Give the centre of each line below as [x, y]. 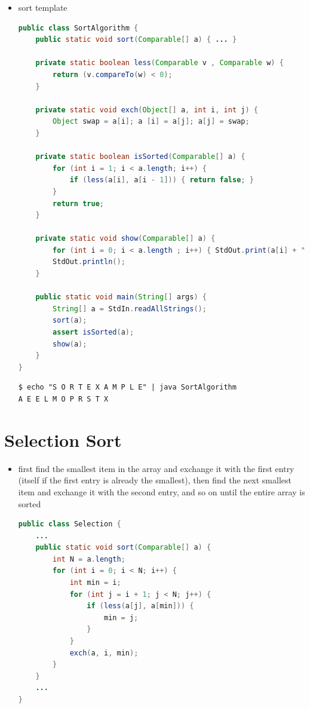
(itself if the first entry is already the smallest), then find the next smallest [155, 480]
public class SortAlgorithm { [78, 28]
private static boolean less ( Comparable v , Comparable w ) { [159, 63]
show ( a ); [70, 344]
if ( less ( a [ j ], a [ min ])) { [140, 606]
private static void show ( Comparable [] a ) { [125, 239]
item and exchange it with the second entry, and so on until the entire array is [162, 491]
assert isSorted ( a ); [93, 332]
